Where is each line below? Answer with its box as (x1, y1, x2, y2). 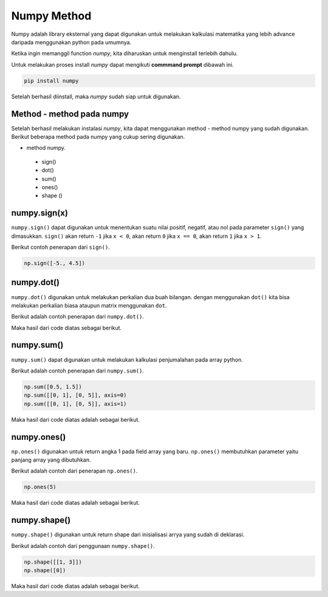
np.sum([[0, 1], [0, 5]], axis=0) (24, 392, 127, 399)
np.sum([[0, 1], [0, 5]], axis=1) (24, 400, 127, 407)
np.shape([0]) (24, 567, 66, 574)
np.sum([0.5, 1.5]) (24, 383, 82, 390)
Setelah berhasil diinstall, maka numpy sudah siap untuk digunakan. (11, 93, 181, 100)
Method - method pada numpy (11, 109, 129, 119)
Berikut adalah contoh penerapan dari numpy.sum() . (11, 367, 145, 374)
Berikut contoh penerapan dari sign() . (11, 243, 111, 251)
